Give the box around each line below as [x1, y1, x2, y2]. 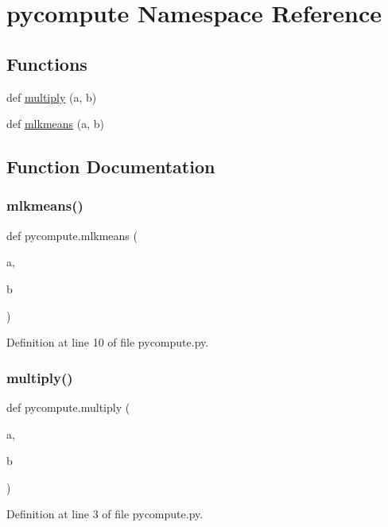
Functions [6, 51, 87, 76]
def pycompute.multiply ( [6, 398, 130, 415]
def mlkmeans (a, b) [6, 115, 104, 132]
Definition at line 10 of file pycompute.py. [6, 334, 209, 351]
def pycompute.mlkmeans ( [6, 227, 138, 243]
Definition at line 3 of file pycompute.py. [6, 506, 204, 522]
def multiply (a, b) [6, 88, 97, 105]
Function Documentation [6, 154, 215, 179]
